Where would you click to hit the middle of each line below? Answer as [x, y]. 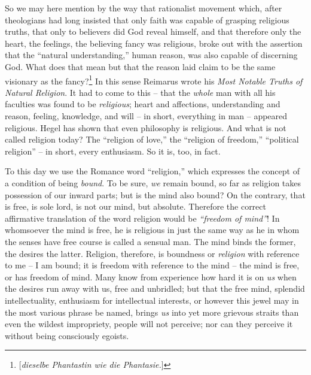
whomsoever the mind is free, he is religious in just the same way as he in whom [152, 230]
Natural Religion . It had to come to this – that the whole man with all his [140, 92]
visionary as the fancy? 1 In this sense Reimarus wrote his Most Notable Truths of [154, 80]
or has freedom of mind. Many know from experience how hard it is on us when [151, 276]
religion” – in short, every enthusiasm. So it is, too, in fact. [113, 151]
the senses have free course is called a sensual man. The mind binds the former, [150, 241]
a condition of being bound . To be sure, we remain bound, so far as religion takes [153, 182]
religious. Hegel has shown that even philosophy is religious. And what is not [146, 127]
